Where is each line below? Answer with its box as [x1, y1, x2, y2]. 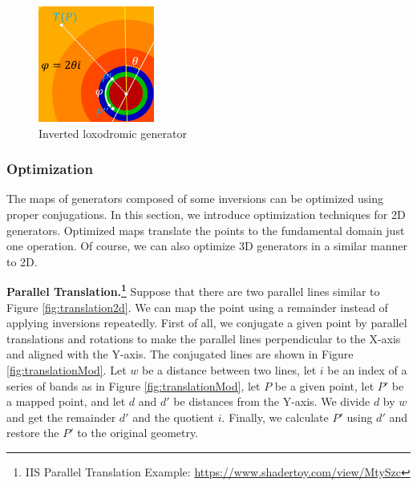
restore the [6, 424, 59, 441]
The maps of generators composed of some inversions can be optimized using [6, 190, 383, 207]
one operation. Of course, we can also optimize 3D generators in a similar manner [6, 237, 408, 254]
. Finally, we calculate [221, 408, 329, 425]
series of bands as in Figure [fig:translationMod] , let [6, 377, 261, 394]
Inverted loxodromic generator [38, 124, 187, 141]
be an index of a [327, 362, 407, 378]
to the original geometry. [77, 424, 199, 441]
